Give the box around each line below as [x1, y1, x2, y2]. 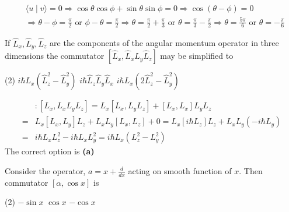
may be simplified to [160, 50, 234, 62]
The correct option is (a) [5, 145, 95, 157]
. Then [239, 164, 263, 176]
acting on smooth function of [128, 164, 232, 176]
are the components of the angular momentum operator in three [50, 37, 279, 49]
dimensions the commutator [5, 50, 105, 62]
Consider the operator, [5, 164, 86, 176]
